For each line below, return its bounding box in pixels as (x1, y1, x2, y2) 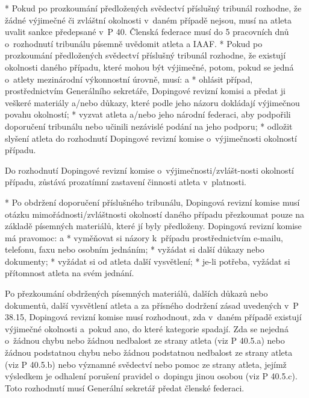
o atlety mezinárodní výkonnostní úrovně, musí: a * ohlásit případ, (5, 72, 253, 85)
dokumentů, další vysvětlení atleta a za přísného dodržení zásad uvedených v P (5, 298, 299, 311)
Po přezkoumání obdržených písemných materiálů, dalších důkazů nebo (5, 287, 268, 300)
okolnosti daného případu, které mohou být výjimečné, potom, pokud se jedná (5, 60, 294, 73)
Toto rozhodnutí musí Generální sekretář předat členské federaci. (5, 381, 245, 394)
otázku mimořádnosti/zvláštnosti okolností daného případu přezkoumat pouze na (5, 207, 305, 220)
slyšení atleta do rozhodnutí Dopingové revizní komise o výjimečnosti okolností (5, 131, 297, 144)
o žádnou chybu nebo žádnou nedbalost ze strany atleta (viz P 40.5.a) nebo (5, 334, 285, 347)
